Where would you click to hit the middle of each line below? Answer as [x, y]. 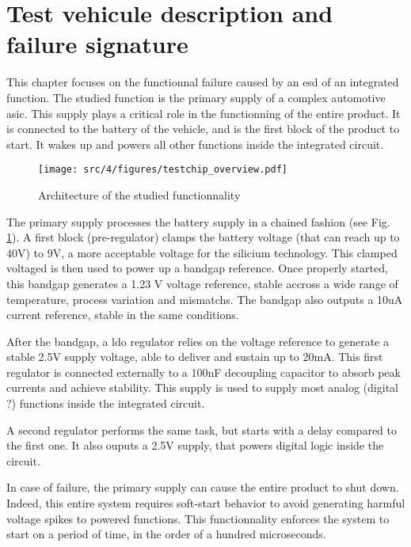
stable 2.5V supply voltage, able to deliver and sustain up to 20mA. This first [195, 357]
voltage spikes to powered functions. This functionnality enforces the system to [198, 518]
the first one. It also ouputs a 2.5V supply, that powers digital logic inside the [195, 445]
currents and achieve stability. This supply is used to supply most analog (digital [202, 387]
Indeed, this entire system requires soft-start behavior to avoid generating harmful [206, 503]
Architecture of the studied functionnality [139, 194]
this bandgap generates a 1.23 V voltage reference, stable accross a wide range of [202, 283]
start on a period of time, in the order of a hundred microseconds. [166, 534]
